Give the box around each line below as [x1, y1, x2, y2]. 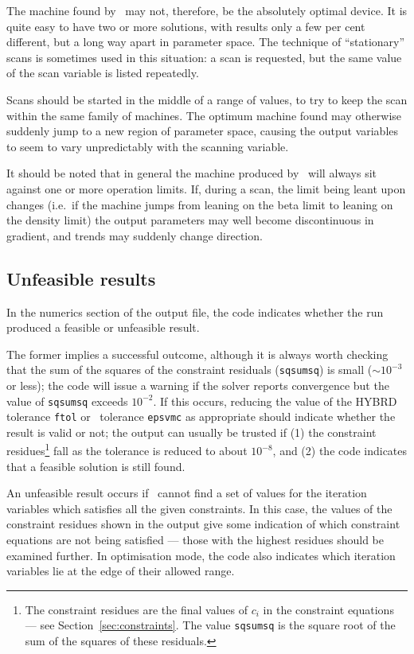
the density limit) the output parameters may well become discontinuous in [6, 212, 374, 228]
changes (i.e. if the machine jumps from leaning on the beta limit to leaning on [6, 196, 393, 212]
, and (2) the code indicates [272, 442, 408, 459]
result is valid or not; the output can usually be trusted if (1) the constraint [6, 423, 377, 440]
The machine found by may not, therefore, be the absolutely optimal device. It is [6, 2, 408, 18]
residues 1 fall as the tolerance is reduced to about [6, 440, 248, 459]
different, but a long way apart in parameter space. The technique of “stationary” [6, 33, 405, 50]
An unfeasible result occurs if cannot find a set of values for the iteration [6, 485, 367, 501]
